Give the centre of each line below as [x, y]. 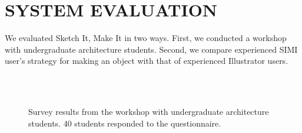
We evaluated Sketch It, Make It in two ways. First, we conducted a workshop [146, 38]
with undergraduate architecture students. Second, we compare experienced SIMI [151, 49]
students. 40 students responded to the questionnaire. [125, 123]
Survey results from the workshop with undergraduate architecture [149, 112]
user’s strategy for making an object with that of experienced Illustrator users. [147, 61]
